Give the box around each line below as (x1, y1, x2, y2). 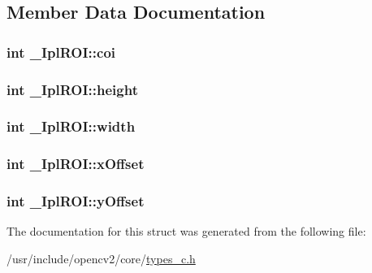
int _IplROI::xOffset (6, 154, 145, 174)
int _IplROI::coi (6, 41, 116, 62)
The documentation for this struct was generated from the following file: (6, 223, 366, 240)
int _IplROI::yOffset (6, 191, 145, 211)
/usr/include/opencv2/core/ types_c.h (6, 249, 196, 266)
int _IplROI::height (6, 79, 138, 99)
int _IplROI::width (6, 116, 136, 136)
